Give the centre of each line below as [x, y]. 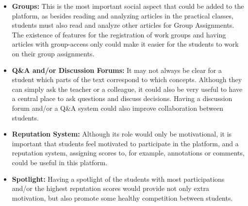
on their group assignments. [53, 53]
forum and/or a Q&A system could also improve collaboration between [117, 108]
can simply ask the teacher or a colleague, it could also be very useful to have [127, 89]
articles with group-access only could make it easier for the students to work [125, 44]
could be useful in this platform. [60, 162]
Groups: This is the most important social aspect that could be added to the [128, 6]
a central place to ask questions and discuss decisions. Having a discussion [122, 98]
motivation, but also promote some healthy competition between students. [122, 197]
